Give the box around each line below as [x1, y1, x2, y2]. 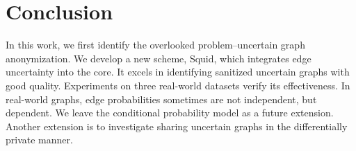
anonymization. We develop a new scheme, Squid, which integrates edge [6, 51, 311, 65]
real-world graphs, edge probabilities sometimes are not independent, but [6, 91, 317, 106]
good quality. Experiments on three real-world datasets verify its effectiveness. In [6, 78, 350, 92]
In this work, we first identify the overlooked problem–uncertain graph [6, 37, 305, 52]
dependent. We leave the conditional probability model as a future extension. [6, 105, 334, 120]
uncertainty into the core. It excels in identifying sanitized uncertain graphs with [6, 64, 350, 79]
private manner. [6, 132, 73, 147]
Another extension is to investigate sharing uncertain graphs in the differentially [6, 118, 348, 133]
